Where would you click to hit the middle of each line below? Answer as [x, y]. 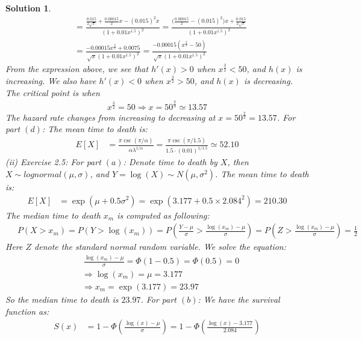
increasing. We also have [51, 80]
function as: [27, 311]
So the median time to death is [62, 299]
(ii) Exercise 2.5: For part [53, 162]
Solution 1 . [28, 8]
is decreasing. [268, 80]
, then [238, 162]
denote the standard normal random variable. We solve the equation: [161, 247]
